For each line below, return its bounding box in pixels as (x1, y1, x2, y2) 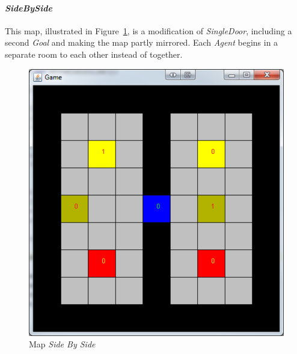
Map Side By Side (29, 338, 96, 350)
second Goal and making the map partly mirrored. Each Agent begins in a (5, 36, 278, 49)
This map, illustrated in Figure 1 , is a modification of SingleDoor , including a (5, 24, 292, 37)
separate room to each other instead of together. (5, 47, 183, 60)
